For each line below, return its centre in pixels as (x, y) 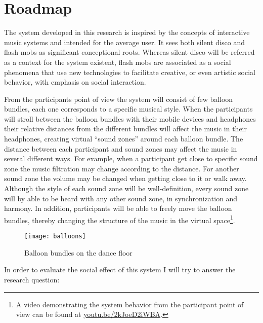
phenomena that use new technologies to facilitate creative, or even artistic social (130, 72)
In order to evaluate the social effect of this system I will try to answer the (120, 270)
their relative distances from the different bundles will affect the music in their (125, 129)
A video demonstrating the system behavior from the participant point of (130, 304)
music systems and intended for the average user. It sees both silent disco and (124, 42)
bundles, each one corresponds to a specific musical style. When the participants (128, 109)
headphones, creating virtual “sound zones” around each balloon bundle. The (124, 139)
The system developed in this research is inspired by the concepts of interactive (127, 32)
